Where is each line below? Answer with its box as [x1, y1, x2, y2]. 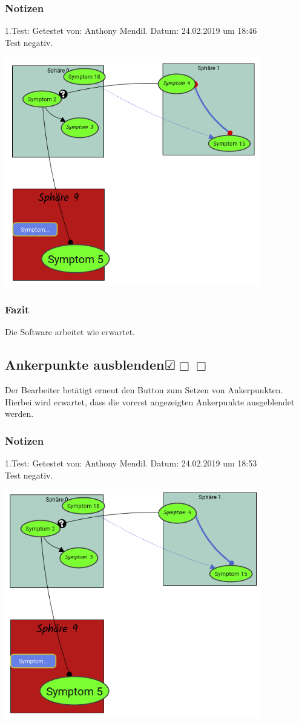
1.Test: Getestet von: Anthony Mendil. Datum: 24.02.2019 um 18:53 [5, 456, 257, 469]
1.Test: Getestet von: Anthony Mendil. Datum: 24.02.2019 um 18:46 [5, 24, 257, 37]
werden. [5, 407, 34, 420]
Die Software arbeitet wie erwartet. [5, 326, 135, 338]
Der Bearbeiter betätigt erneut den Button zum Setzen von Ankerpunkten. [5, 383, 283, 396]
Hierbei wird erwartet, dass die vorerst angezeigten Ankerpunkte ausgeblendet [5, 395, 295, 408]
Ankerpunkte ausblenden [5, 355, 165, 374]
